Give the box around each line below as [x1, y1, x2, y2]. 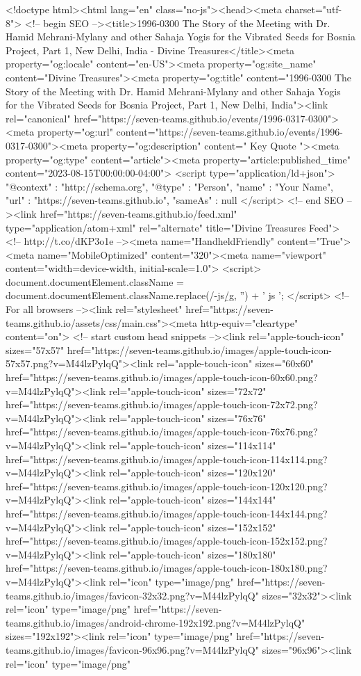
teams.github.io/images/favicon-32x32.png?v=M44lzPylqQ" [6, 588, 259, 602]
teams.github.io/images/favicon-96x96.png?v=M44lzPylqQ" [6, 642, 259, 657]
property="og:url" [37, 124, 113, 139]
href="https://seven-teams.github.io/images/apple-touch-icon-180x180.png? [6, 561, 328, 575]
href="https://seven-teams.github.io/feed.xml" [40, 206, 237, 220]
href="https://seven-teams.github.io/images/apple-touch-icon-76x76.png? [6, 424, 318, 439]
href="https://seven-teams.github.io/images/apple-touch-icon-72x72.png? [6, 397, 318, 412]
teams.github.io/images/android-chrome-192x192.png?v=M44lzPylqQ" [6, 615, 305, 629]
